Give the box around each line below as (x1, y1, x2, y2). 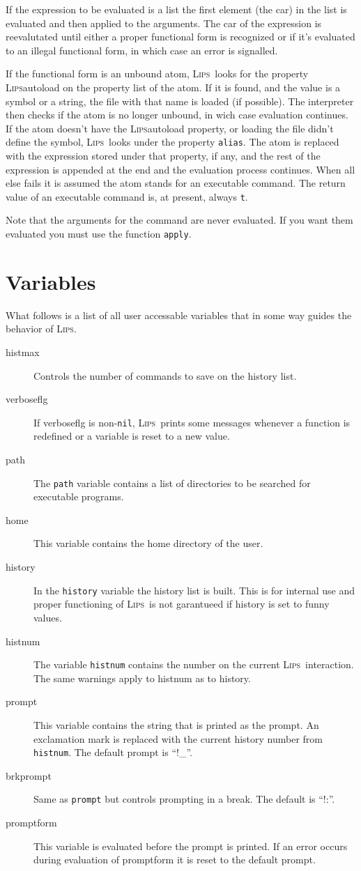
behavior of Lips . (6, 321, 77, 336)
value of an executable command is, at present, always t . (6, 189, 248, 203)
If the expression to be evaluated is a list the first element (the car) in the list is (6, 2, 347, 16)
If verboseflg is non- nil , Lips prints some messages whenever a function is (33, 415, 351, 429)
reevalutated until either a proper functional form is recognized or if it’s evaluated (6, 29, 355, 44)
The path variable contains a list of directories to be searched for (33, 475, 311, 490)
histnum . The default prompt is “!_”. (33, 745, 192, 760)
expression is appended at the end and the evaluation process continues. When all (6, 162, 355, 176)
